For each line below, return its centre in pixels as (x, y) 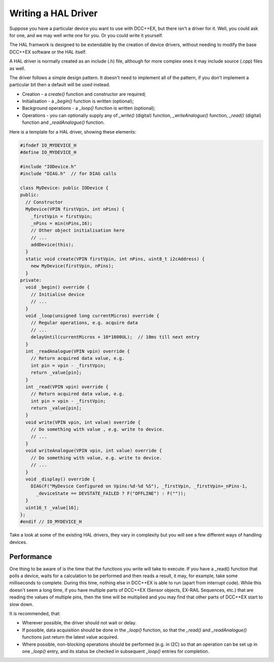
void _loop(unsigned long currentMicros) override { (92, 316)
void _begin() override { (58, 287)
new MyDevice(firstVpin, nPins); (72, 266)
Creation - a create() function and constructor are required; (84, 94)
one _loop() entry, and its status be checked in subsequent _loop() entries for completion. (116, 651)
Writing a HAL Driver (54, 13)
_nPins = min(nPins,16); (62, 223)
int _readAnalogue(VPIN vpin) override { (78, 351)
